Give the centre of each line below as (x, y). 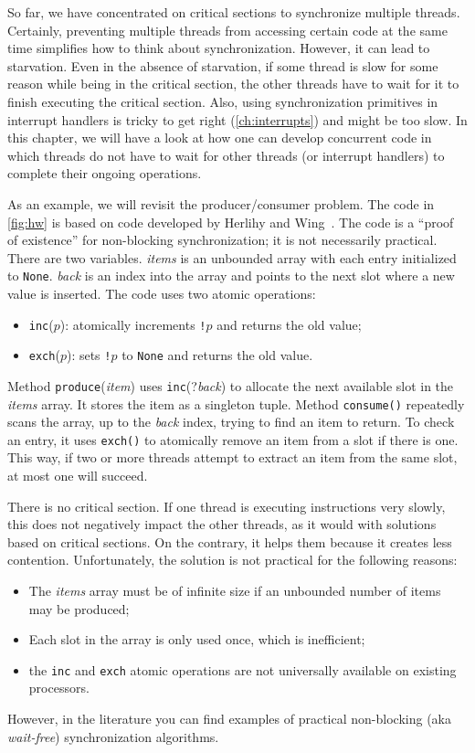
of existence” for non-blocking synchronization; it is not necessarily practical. (222, 240)
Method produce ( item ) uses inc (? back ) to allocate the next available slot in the (231, 385)
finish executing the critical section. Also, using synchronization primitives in (223, 101)
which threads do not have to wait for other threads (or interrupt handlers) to (226, 155)
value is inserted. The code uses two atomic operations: (162, 293)
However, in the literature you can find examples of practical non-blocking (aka (229, 719)
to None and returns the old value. (217, 355)
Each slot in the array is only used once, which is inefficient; (197, 639)
